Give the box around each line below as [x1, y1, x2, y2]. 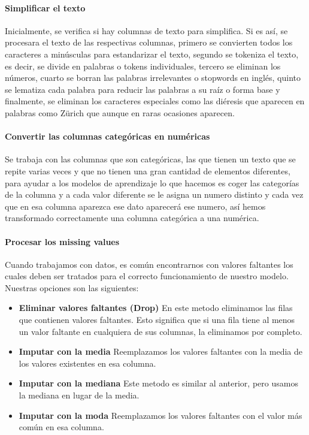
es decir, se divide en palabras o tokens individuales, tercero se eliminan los [5, 59, 281, 72]
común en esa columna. [19, 421, 104, 433]
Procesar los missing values [5, 235, 120, 247]
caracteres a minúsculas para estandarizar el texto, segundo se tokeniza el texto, [5, 47, 299, 60]
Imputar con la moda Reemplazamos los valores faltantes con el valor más [19, 409, 302, 421]
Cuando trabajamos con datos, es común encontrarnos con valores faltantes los [5, 258, 293, 270]
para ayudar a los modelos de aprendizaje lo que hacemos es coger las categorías [5, 176, 299, 189]
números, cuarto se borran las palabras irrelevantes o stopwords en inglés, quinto [5, 71, 301, 84]
